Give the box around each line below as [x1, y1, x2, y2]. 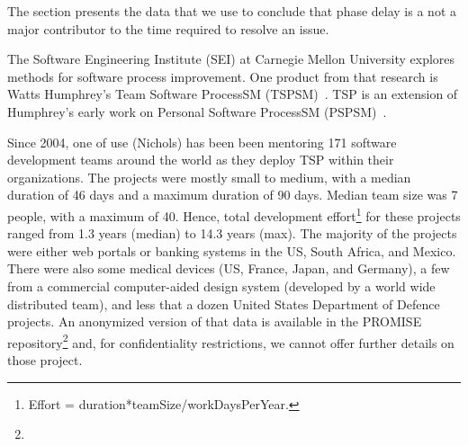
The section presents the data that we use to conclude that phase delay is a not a [7, 2, 456, 20]
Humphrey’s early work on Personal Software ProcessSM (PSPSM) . [7, 102, 387, 120]
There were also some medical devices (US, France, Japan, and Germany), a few [7, 259, 450, 278]
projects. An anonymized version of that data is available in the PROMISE [7, 312, 422, 331]
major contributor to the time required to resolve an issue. [7, 19, 329, 38]
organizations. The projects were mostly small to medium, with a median [7, 167, 411, 186]
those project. [7, 351, 83, 369]
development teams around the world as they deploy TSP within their [7, 150, 394, 169]
